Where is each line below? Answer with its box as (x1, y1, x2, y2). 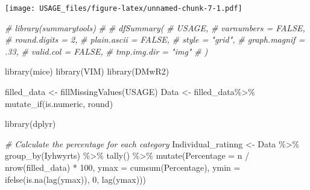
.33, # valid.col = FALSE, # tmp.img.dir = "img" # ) (5, 44, 208, 57)
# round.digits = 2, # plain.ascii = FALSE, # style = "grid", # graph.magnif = (5, 33, 305, 46)
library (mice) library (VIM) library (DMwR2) (5, 65, 169, 78)
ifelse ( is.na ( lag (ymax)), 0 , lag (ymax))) (5, 173, 146, 185)
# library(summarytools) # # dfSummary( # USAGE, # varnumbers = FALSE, (5, 21, 305, 34)
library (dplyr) (5, 117, 56, 130)
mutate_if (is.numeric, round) (5, 97, 113, 109)
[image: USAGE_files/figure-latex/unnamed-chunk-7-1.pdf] (5, 4, 242, 13)
